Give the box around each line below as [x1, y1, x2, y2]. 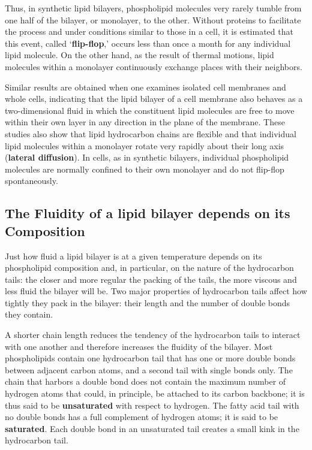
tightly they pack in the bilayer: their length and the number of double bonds [5, 296, 290, 309]
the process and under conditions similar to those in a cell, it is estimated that [5, 25, 293, 38]
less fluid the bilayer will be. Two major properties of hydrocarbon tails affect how [5, 285, 307, 297]
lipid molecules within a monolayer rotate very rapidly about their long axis [5, 139, 284, 152]
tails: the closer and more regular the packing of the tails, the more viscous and [5, 273, 297, 285]
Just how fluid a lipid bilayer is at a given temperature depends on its [5, 249, 262, 262]
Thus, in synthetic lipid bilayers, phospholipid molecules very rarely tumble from [5, 2, 302, 14]
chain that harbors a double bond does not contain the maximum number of [5, 375, 286, 388]
